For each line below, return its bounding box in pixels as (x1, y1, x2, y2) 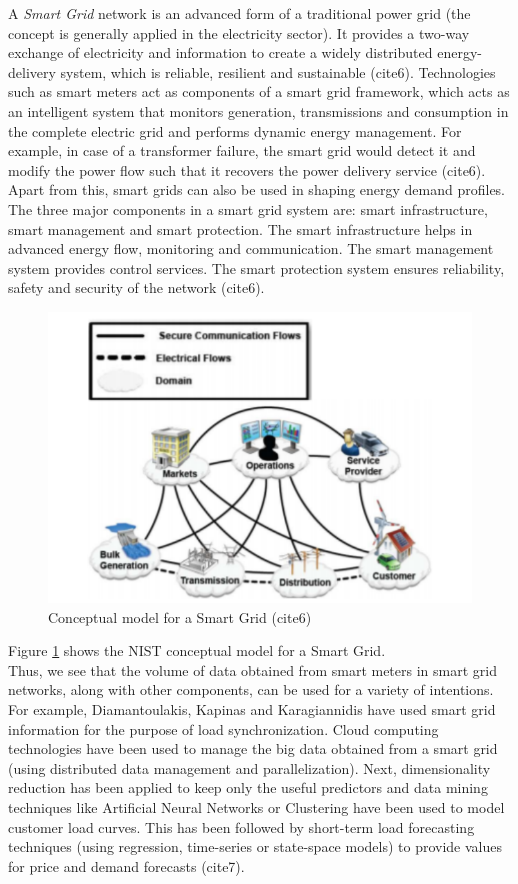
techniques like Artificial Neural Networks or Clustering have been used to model (8, 796, 505, 817)
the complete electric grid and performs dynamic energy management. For (8, 120, 462, 141)
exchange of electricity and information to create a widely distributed (8, 42, 433, 63)
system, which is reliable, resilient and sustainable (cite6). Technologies (60, 61, 496, 82)
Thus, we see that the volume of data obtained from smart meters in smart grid (8, 659, 497, 680)
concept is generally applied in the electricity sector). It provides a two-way (8, 22, 470, 43)
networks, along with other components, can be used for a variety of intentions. (8, 679, 494, 700)
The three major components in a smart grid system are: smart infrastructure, (8, 198, 488, 219)
